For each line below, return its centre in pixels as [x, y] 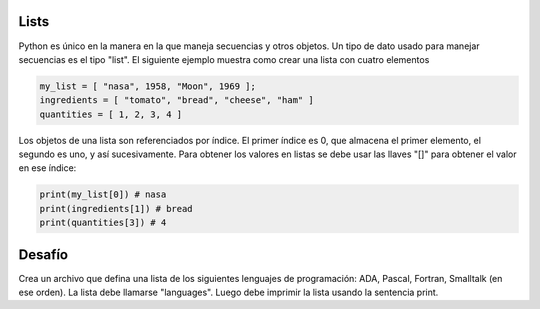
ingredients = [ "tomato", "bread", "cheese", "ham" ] [176, 100]
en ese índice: [47, 168]
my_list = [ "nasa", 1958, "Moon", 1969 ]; [148, 86]
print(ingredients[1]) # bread [116, 208]
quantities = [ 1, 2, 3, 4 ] [111, 114]
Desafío [43, 254]
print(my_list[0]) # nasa [103, 194]
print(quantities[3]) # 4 [103, 223]
